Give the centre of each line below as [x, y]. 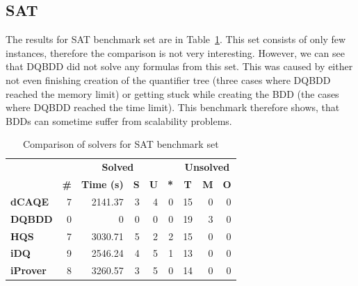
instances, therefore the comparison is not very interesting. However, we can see [175, 52]
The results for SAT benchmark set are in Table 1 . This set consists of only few [176, 39]
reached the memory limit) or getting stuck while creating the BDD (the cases [172, 93]
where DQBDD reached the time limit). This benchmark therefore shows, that [173, 107]
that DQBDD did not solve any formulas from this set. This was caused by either [179, 66]
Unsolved [207, 167]
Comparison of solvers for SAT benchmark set [121, 144]
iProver [29, 270]
